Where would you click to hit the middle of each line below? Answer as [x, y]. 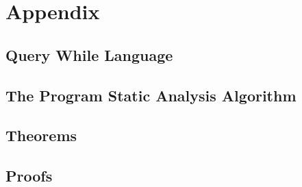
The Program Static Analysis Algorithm [151, 95]
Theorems [41, 135]
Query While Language [89, 54]
